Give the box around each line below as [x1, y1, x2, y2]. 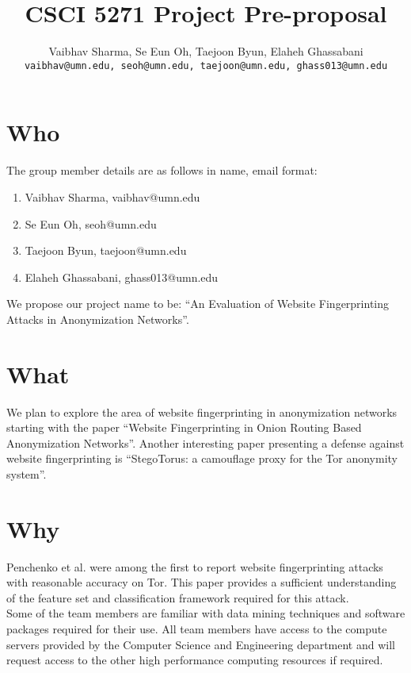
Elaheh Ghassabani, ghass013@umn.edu [25, 268, 219, 285]
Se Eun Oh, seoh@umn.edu [25, 215, 157, 232]
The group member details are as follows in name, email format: [6, 162, 318, 179]
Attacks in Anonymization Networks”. [6, 310, 189, 327]
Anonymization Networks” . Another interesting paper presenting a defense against [6, 434, 405, 451]
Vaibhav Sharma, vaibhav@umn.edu [25, 188, 200, 205]
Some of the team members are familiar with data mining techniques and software [6, 605, 405, 621]
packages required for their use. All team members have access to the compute [6, 621, 387, 637]
